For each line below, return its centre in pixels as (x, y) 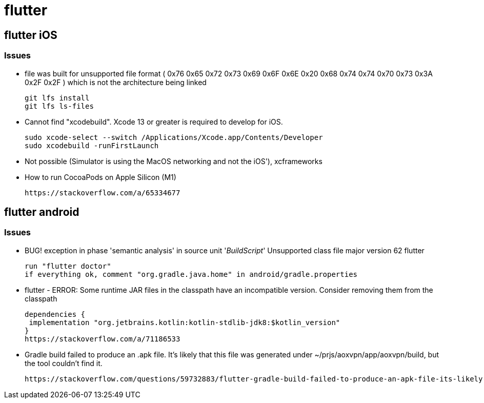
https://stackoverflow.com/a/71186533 (103, 339)
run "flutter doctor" (68, 266)
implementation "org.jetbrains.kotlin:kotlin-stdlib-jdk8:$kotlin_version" (185, 322)
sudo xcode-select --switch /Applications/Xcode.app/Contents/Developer (174, 137)
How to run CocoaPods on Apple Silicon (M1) (100, 177)
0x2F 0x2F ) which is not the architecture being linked (116, 82)
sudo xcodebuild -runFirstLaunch (92, 145)
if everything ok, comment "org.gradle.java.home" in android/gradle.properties (191, 274)
